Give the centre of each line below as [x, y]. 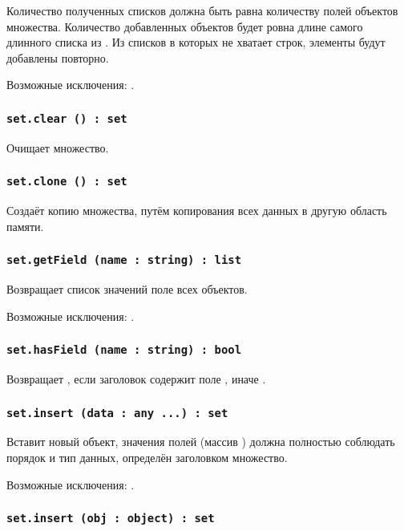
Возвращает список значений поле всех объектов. [127, 289]
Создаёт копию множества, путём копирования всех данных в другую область [197, 211]
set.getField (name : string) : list [124, 260]
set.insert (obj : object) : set [111, 519]
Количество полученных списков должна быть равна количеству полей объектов [202, 10]
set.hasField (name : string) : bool [124, 350]
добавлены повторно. [58, 57]
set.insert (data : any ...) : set [117, 413]
